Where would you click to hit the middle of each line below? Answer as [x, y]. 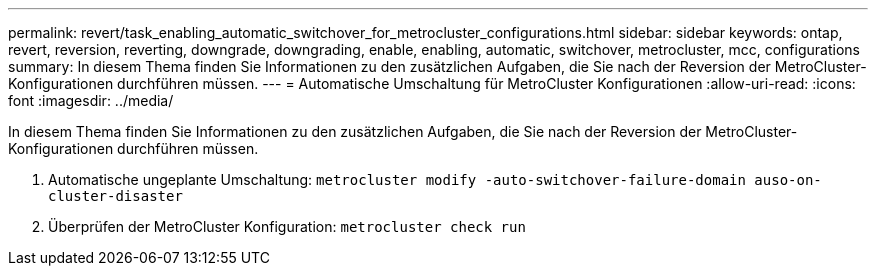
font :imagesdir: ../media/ [91, 100]
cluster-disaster [115, 196]
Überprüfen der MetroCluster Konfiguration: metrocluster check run [287, 226]
